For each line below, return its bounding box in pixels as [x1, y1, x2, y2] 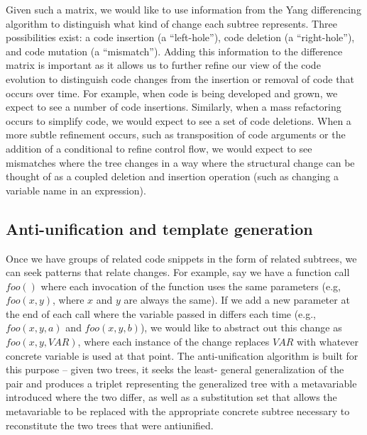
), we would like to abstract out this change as [140, 320, 342, 335]
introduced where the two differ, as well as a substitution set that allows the [6, 390, 337, 404]
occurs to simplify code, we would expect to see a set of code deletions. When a [6, 113, 351, 128]
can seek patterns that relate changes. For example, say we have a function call [6, 265, 350, 280]
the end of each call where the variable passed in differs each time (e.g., [6, 306, 317, 321]
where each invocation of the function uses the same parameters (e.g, [40, 278, 341, 293]
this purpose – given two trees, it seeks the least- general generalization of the [6, 362, 344, 377]
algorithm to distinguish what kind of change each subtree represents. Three [6, 16, 337, 31]
